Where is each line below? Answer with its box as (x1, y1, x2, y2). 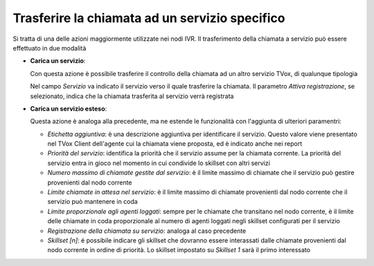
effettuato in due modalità (12, 44, 87, 52)
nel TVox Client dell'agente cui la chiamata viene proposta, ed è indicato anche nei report (47, 140, 303, 148)
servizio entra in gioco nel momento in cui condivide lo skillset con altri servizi (47, 159, 270, 167)
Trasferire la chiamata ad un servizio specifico (12, 10, 285, 26)
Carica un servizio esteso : (30, 104, 107, 113)
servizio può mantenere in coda (47, 198, 138, 206)
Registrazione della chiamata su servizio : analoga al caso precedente (47, 227, 247, 235)
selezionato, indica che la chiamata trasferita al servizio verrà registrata (30, 92, 234, 100)
